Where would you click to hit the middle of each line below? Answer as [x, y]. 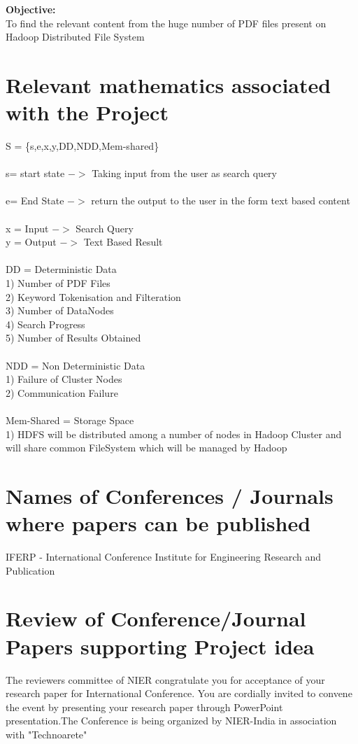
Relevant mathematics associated [169, 84]
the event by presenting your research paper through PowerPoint [144, 707]
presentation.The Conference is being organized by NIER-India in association [171, 721]
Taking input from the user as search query [184, 173]
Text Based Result [123, 242]
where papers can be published [158, 523]
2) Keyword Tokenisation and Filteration [93, 296]
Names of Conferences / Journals [170, 495]
